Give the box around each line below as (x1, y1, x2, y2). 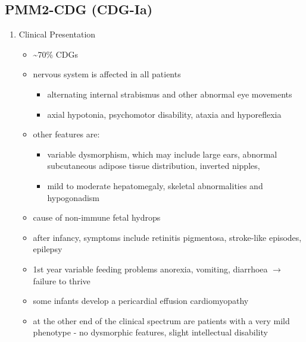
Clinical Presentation (18, 28, 96, 40)
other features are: (33, 128, 100, 140)
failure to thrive (33, 274, 90, 287)
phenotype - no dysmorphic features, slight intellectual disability (33, 326, 268, 338)
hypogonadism (47, 191, 99, 203)
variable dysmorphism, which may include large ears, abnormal (47, 148, 277, 160)
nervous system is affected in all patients (33, 68, 181, 80)
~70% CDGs (33, 48, 79, 60)
